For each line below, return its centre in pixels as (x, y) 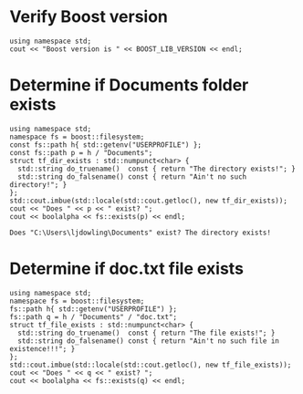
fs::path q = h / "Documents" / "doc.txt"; (94, 316)
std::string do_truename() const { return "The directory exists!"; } (157, 169)
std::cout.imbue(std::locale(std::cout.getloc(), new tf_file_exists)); (151, 365)
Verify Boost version (89, 17)
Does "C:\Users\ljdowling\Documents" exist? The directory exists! (141, 233)
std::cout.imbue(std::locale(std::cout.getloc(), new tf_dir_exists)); (148, 201)
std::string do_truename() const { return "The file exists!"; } (146, 333)
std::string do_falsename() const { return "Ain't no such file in (149, 341)
